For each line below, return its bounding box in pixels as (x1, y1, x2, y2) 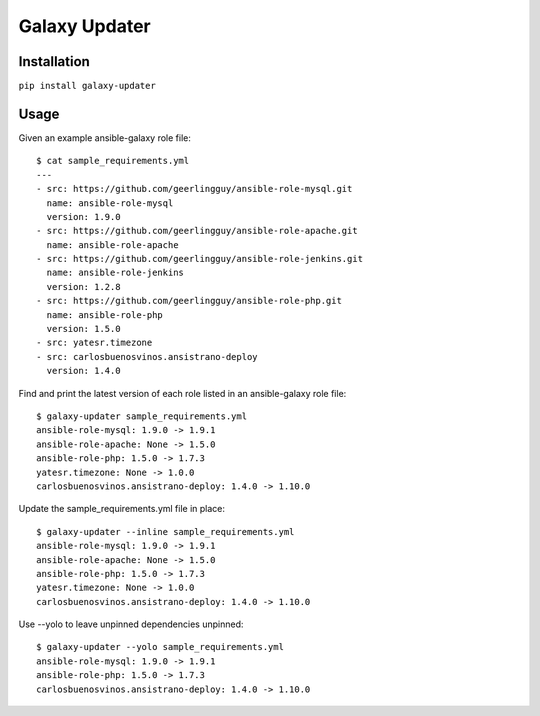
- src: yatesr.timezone (36, 337, 153, 349)
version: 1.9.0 (46, 211, 121, 222)
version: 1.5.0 (46, 323, 121, 335)
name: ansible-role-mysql (46, 197, 174, 209)
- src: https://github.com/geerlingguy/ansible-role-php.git (36, 295, 342, 307)
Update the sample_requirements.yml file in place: (18, 503, 225, 515)
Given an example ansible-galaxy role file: (18, 131, 192, 144)
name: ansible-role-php (46, 309, 164, 320)
